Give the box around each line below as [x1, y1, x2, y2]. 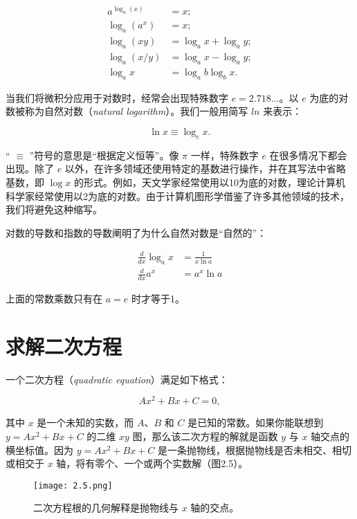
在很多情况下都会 [269, 147, 347, 162]
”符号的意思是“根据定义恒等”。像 [29, 147, 179, 162]
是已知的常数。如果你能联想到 [187, 415, 324, 430]
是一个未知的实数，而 [37, 415, 134, 430]
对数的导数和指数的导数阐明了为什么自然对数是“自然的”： [6, 225, 267, 239]
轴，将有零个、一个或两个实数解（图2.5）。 [56, 456, 248, 471]
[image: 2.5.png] [33, 480, 113, 491]
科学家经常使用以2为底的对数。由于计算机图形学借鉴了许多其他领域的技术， [6, 188, 349, 203]
